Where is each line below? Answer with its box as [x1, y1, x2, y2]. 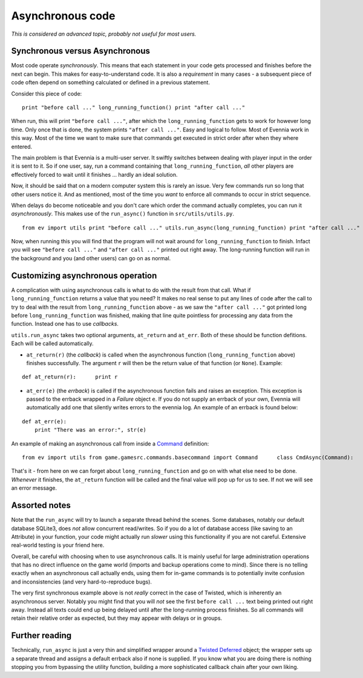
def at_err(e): [22, 418, 67, 425]
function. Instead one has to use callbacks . [11, 320, 119, 327]
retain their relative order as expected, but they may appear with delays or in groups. [11, 614, 223, 622]
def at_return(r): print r [22, 374, 118, 381]
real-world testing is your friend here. [11, 542, 105, 549]
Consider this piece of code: [11, 90, 82, 97]
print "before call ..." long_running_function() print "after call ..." [22, 104, 246, 111]
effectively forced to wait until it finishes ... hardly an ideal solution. [11, 171, 178, 178]
